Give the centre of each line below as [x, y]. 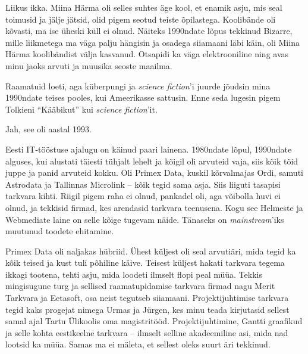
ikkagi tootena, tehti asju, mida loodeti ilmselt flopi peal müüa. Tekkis [134, 274]
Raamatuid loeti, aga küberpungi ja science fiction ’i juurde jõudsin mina [138, 86]
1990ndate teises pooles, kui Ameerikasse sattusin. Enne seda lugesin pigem [143, 97]
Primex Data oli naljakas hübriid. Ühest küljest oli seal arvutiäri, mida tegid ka [151, 251]
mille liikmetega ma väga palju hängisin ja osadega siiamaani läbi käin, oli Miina [153, 42]
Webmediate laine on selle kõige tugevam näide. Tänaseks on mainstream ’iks [145, 219]
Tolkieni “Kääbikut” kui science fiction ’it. [81, 109]
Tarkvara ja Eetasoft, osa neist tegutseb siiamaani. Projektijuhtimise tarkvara [147, 298]
